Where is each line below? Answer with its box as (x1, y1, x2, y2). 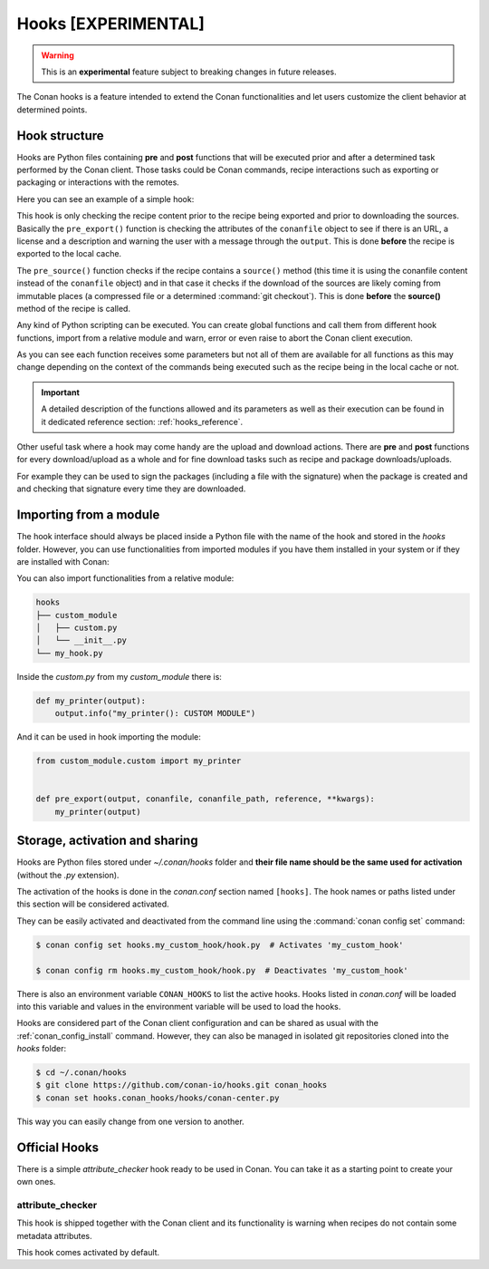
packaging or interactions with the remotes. (16, 177, 180, 188)
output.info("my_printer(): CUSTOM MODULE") (54, 708, 256, 719)
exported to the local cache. (16, 248, 122, 259)
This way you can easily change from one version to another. (16, 1116, 244, 1127)
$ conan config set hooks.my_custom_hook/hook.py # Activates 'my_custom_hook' (35, 939, 404, 950)
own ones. (16, 1177, 56, 1187)
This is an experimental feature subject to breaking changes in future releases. (41, 66, 337, 77)
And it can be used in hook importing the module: (16, 731, 201, 742)
